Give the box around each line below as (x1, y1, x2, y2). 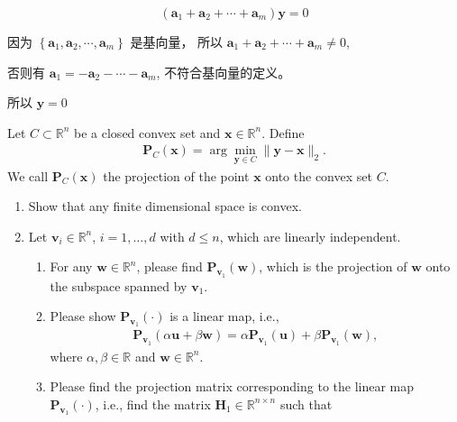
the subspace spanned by (50, 276, 187, 295)
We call (7, 166, 49, 185)
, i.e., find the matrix (95, 394, 211, 413)
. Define (261, 123, 305, 142)
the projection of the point (103, 166, 250, 185)
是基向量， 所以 (130, 32, 224, 50)
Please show (50, 307, 116, 326)
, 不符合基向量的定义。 (156, 62, 291, 81)
